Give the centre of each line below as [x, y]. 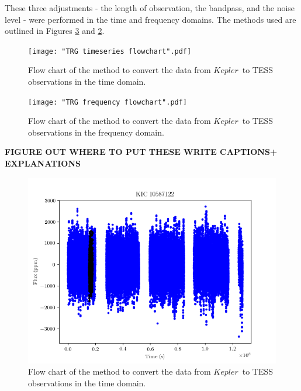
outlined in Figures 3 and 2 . [55, 31]
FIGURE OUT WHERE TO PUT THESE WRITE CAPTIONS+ [141, 152]
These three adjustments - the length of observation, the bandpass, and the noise [150, 8]
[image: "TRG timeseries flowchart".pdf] [110, 51]
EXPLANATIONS [43, 163]
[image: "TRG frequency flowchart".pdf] [108, 102]
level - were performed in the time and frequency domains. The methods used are [150, 19]
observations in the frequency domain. [96, 132]
